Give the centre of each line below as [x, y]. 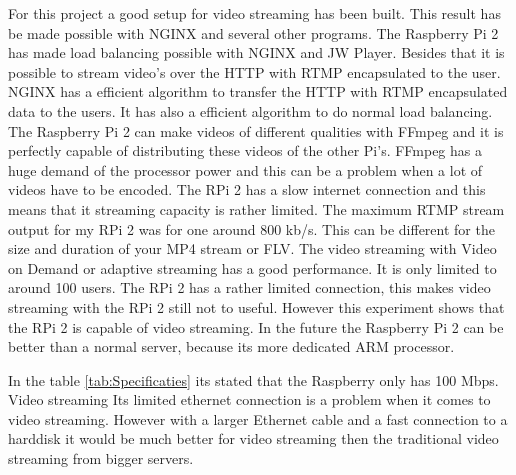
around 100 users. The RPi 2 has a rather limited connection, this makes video [249, 287]
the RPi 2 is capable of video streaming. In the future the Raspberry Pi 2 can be [256, 326]
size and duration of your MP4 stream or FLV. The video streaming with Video [252, 248]
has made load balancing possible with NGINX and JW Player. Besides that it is [256, 52]
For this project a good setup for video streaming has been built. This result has [254, 13]
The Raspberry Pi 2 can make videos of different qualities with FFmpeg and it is [256, 130]
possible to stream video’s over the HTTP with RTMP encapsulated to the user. [254, 71]
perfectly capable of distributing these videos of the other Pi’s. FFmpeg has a [245, 150]
